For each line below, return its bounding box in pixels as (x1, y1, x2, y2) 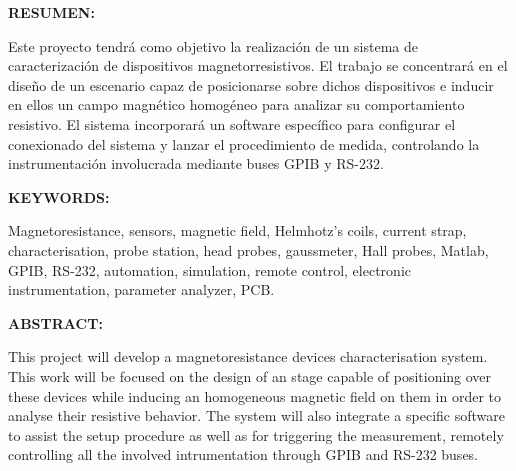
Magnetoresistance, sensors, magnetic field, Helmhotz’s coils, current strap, (8, 220, 467, 241)
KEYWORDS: (8, 186, 110, 207)
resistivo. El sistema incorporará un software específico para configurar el (8, 113, 456, 134)
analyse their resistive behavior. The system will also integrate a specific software (8, 405, 505, 426)
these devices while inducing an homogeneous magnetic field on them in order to (8, 385, 502, 406)
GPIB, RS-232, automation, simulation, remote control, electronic (8, 259, 411, 280)
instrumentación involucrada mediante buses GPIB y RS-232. (8, 153, 384, 174)
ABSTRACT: (8, 312, 103, 333)
